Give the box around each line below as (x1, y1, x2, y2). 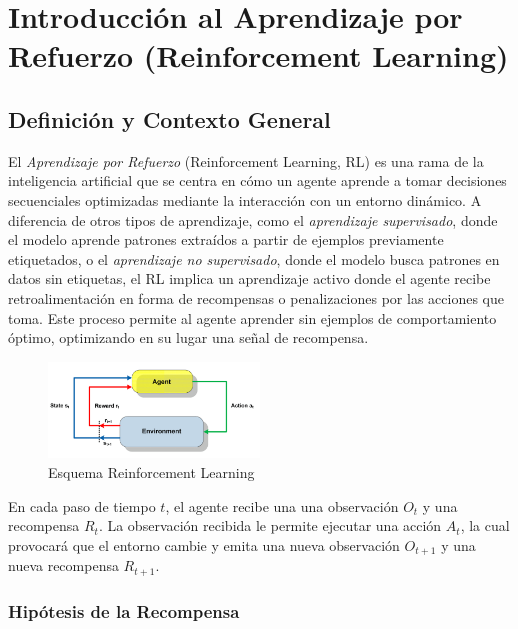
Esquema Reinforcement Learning (48, 462, 255, 483)
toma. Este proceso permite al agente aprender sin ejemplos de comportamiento (8, 307, 497, 328)
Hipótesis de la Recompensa (8, 598, 240, 623)
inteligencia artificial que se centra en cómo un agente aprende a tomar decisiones (8, 170, 507, 191)
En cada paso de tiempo (8, 495, 156, 516)
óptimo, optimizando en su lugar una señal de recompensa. (8, 327, 369, 348)
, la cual (460, 515, 510, 536)
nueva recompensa (8, 555, 119, 576)
